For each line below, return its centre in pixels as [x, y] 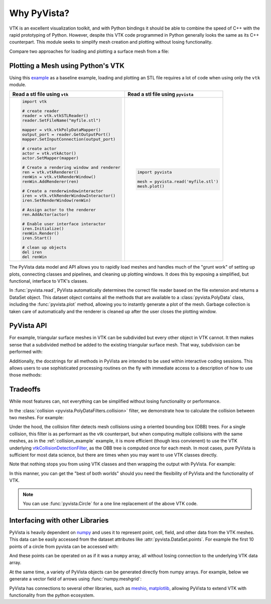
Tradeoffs [25, 389]
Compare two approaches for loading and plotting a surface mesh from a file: [89, 51]
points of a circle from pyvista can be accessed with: [64, 546]
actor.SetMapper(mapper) [50, 158]
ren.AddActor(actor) [45, 215]
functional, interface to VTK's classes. [49, 281]
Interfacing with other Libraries [59, 520]
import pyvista [155, 172]
